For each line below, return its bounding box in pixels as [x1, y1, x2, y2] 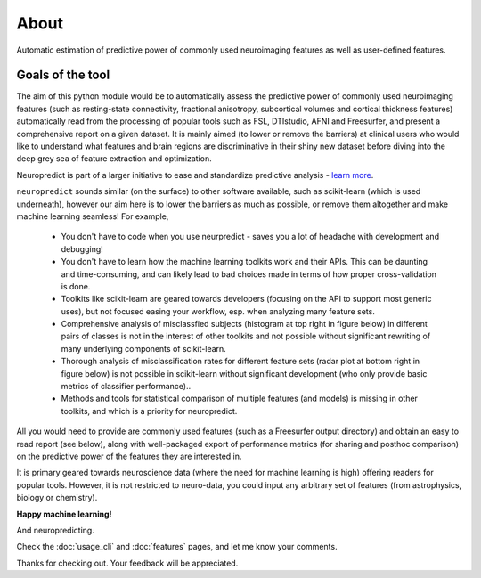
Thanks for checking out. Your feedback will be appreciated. [16, 558, 239, 568]
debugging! [61, 243, 104, 254]
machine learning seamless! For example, [16, 210, 169, 222]
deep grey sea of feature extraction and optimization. [16, 153, 213, 164]
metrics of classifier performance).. [61, 381, 192, 392]
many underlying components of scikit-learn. [61, 343, 226, 354]
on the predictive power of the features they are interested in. [16, 451, 242, 461]
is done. [61, 281, 91, 291]
